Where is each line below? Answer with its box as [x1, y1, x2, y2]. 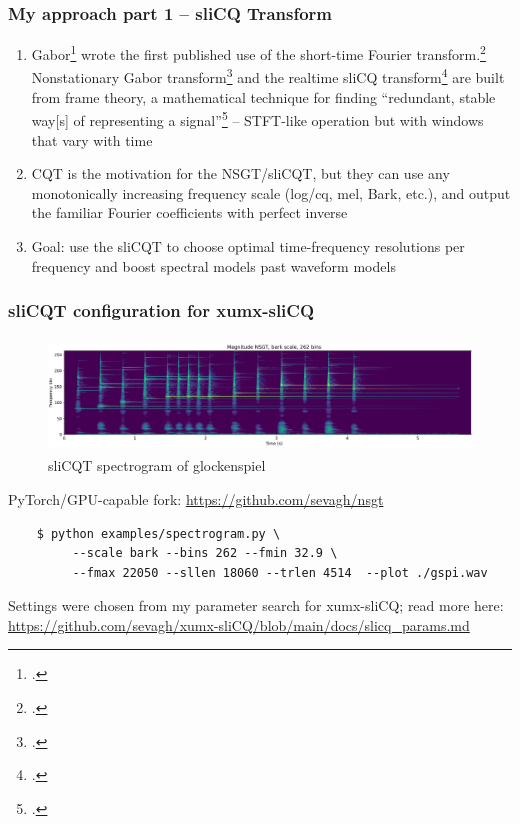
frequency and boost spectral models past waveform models [31, 255, 396, 276]
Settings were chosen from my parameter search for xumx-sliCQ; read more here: [8, 595, 504, 616]
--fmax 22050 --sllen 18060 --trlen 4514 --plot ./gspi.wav [72, 565, 488, 580]
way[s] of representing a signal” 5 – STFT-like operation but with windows [31, 107, 484, 130]
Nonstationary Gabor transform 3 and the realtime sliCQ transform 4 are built [31, 64, 505, 88]
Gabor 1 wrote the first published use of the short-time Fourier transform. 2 [31, 41, 486, 64]
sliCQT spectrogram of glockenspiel [48, 455, 266, 476]
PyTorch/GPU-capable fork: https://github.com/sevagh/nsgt [8, 488, 384, 509]
